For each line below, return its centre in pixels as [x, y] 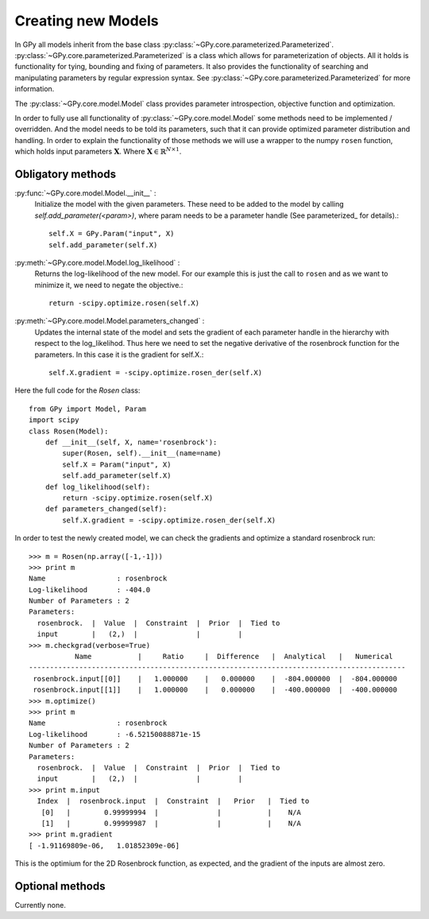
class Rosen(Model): [69, 431]
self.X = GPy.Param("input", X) [112, 234]
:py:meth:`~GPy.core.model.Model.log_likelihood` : [97, 262]
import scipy [54, 420]
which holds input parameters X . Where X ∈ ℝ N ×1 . [98, 151]
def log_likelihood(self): [98, 487]
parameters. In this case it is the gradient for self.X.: [119, 355]
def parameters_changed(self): [106, 509]
